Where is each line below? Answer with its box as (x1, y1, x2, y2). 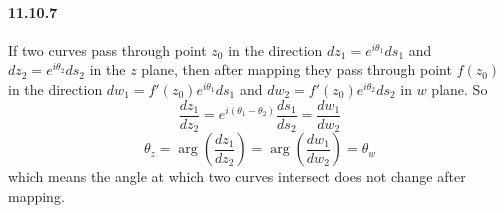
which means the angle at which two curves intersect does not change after (8, 166, 466, 187)
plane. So (431, 78, 488, 99)
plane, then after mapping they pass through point (141, 59, 452, 80)
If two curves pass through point (8, 39, 207, 60)
